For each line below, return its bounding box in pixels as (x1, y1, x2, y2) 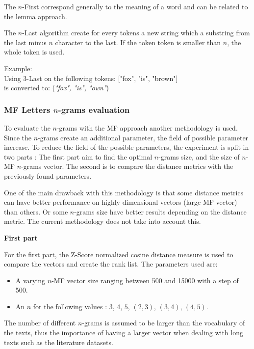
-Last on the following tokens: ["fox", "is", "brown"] (26, 73, 178, 83)
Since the (4, 132, 31, 142)
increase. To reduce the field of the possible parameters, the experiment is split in (4, 142, 249, 152)
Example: (4, 63, 32, 73)
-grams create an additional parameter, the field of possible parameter (38, 132, 249, 142)
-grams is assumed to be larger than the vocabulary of (82, 318, 245, 328)
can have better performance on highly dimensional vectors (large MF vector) (4, 197, 237, 207)
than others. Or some (4, 206, 68, 216)
